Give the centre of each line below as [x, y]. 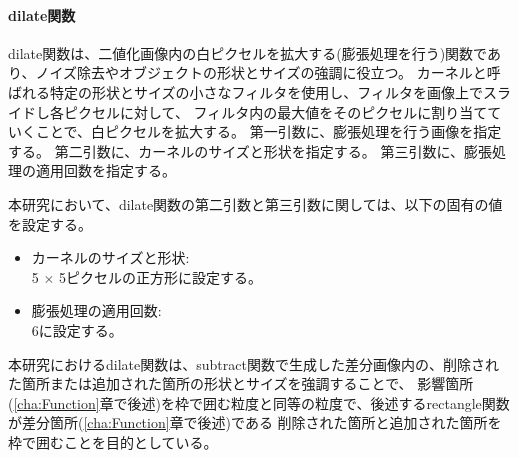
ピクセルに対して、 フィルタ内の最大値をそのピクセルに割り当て [275, 111]
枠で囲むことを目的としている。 [113, 441]
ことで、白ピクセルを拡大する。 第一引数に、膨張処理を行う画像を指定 [268, 131]
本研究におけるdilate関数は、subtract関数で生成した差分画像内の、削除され [253, 363]
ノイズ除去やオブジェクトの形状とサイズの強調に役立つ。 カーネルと [261, 72]
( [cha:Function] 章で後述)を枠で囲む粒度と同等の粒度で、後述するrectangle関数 [259, 402]
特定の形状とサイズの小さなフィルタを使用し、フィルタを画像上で [266, 91]
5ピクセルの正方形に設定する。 [161, 276]
